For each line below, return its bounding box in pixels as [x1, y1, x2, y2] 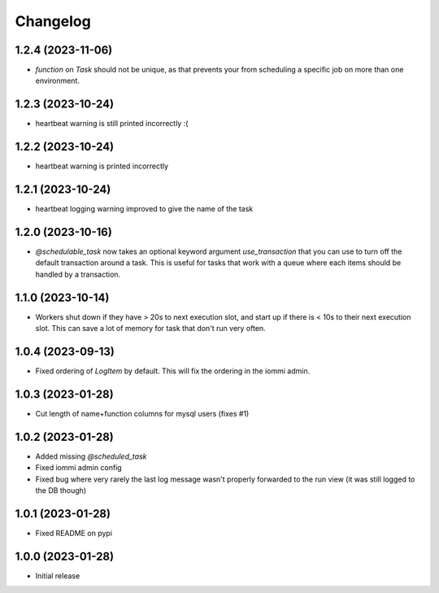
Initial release [35, 570, 80, 581]
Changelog [15, 12, 91, 30]
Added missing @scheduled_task [35, 451, 147, 461]
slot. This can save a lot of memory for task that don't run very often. [35, 324, 266, 334]
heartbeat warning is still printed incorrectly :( [35, 119, 189, 129]
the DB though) [35, 486, 87, 495]
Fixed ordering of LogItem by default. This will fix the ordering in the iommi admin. [35, 366, 311, 376]
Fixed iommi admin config [35, 463, 122, 473]
